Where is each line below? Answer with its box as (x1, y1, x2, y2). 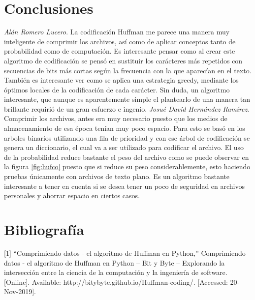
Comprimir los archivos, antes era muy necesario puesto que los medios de (4, 113, 227, 123)
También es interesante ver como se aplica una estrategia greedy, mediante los (4, 75, 239, 85)
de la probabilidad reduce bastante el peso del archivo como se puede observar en (4, 151, 249, 162)
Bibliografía (4, 219, 85, 239)
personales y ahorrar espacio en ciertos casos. (4, 190, 140, 201)
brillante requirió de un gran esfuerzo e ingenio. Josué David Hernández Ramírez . (4, 103, 250, 114)
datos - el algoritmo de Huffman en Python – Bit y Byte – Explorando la (4, 257, 225, 268)
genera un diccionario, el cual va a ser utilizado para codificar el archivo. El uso (4, 142, 244, 152)
